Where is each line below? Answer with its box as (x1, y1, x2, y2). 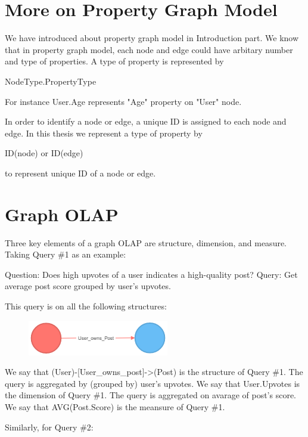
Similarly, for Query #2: (5, 420, 94, 433)
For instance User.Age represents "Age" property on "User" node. (5, 95, 242, 107)
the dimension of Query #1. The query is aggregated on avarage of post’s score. (5, 389, 296, 401)
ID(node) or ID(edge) (5, 147, 83, 159)
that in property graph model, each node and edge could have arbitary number (5, 43, 293, 55)
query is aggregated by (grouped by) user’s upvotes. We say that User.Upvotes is (5, 377, 300, 389)
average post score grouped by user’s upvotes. (5, 280, 171, 292)
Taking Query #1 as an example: (5, 248, 126, 261)
